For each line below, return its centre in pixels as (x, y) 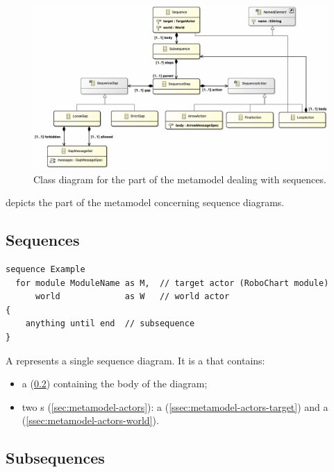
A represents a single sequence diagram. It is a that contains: (135, 360)
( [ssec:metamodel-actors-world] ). (90, 420)
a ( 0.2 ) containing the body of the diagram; (115, 383)
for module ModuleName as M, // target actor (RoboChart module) (172, 283)
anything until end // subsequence (110, 324)
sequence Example (45, 269)
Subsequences (55, 458)
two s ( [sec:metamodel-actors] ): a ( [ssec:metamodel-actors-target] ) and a (175, 406)
